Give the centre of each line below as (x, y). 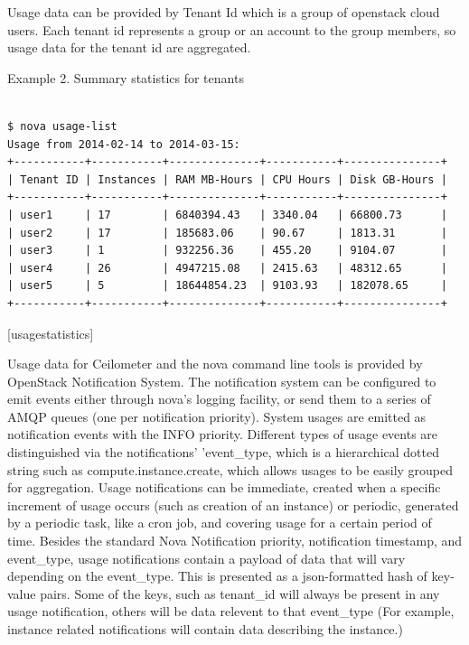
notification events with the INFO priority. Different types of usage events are (223, 434)
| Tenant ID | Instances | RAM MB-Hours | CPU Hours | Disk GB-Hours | (227, 179)
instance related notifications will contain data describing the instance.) (205, 629)
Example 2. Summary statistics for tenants (126, 77)
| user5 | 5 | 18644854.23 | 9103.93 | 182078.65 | (227, 286)
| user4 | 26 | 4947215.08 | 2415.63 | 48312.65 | (227, 268)
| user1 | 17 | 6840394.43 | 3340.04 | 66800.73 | (227, 215)
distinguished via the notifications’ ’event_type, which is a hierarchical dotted (223, 452)
